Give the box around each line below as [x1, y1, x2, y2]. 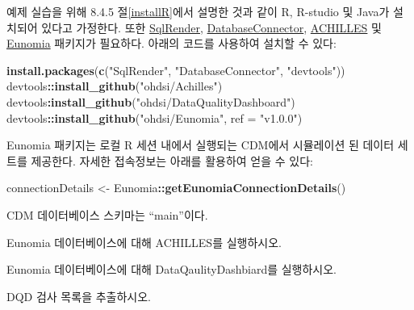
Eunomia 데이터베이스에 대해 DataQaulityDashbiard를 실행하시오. [6, 261, 337, 278]
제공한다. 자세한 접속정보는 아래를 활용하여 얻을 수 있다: [31, 152, 313, 169]
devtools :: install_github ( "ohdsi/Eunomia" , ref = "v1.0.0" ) [6, 109, 303, 126]
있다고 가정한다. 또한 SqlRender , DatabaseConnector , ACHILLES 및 [41, 19, 382, 36]
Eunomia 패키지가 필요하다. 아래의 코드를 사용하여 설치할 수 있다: [6, 35, 337, 52]
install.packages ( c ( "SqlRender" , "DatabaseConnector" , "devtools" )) [6, 61, 345, 78]
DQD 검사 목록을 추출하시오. [6, 287, 151, 304]
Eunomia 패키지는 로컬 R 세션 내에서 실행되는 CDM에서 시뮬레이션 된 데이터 [6, 136, 395, 153]
